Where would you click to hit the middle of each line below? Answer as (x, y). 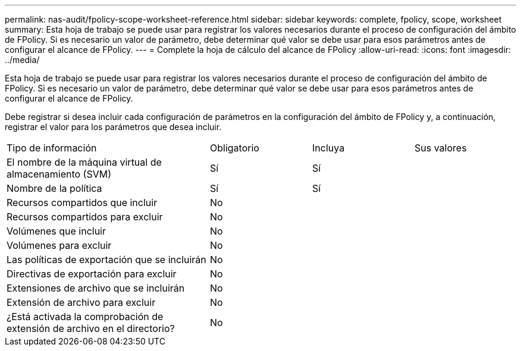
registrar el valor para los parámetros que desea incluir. (113, 127)
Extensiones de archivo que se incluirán (96, 288)
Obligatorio (235, 148)
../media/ (22, 60)
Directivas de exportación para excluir (92, 274)
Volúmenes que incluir (57, 231)
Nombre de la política (54, 188)
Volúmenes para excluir (59, 245)
